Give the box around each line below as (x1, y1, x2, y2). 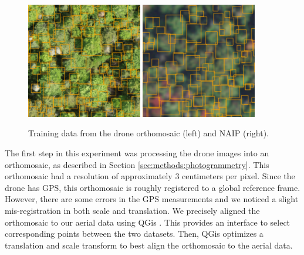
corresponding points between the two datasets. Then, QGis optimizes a (5, 227, 264, 240)
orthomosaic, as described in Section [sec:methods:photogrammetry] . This (5, 158, 269, 170)
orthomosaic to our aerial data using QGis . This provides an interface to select (5, 216, 291, 228)
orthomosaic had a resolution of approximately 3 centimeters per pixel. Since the (5, 170, 295, 182)
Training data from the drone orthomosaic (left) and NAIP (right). (28, 127, 269, 139)
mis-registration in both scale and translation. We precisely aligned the (5, 204, 260, 216)
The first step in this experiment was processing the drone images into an (5, 146, 269, 159)
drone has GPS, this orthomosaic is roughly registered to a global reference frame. (5, 181, 300, 193)
